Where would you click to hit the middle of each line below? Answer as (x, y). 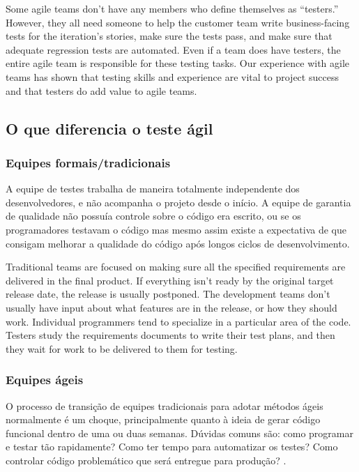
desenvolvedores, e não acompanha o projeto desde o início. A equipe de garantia (178, 202)
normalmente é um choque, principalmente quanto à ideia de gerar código (163, 419)
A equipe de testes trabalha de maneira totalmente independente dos (153, 189)
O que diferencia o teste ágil (109, 128)
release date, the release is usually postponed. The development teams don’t (168, 294)
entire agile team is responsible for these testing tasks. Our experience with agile (178, 63)
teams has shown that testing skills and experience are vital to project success (172, 76)
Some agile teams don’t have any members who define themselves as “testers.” (172, 8)
